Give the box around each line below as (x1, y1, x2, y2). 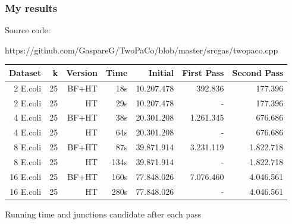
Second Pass (232, 66, 284, 78)
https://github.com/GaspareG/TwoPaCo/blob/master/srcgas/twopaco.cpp (5, 43, 278, 56)
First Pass (182, 66, 224, 78)
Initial (148, 66, 174, 78)
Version (66, 66, 98, 78)
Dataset (9, 66, 42, 78)
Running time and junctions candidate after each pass (5, 207, 202, 220)
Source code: (5, 24, 51, 36)
